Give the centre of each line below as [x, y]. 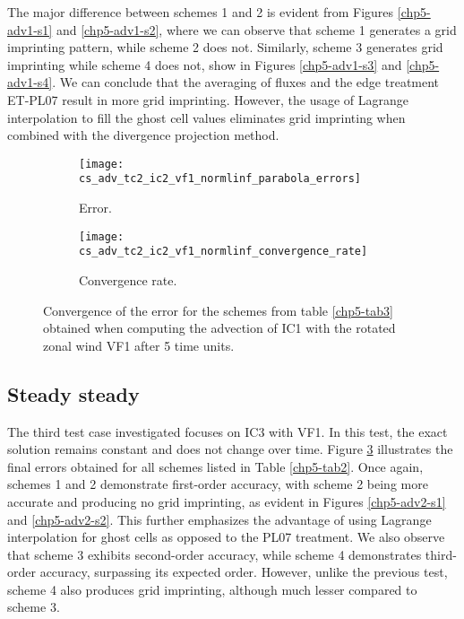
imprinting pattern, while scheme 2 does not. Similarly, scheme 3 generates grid [225, 47]
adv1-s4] [30, 82]
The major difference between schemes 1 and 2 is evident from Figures [201, 12]
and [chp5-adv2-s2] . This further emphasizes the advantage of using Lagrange [219, 519]
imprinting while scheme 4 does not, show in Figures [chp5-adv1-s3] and [205, 64]
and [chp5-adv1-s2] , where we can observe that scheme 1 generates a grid [256, 29]
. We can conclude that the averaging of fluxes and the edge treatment [246, 82]
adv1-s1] [30, 29]
